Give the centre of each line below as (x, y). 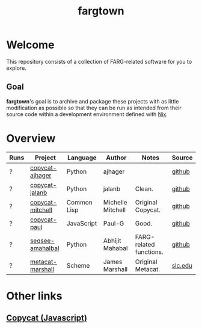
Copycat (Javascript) (47, 318)
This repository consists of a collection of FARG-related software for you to (99, 61)
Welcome (30, 45)
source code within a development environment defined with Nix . (87, 114)
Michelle (115, 202)
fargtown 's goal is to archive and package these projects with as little (93, 101)
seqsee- (42, 241)
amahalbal (44, 248)
